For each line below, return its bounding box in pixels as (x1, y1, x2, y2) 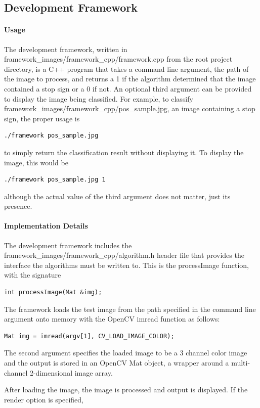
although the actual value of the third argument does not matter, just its (4, 191, 231, 201)
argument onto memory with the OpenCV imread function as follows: (4, 313, 220, 324)
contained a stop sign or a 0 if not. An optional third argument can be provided (4, 83, 252, 94)
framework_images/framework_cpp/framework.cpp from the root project (4, 54, 233, 64)
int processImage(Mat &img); (4, 289, 102, 296)
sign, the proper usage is (4, 113, 80, 123)
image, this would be (4, 157, 68, 167)
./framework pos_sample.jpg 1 (4, 176, 106, 184)
